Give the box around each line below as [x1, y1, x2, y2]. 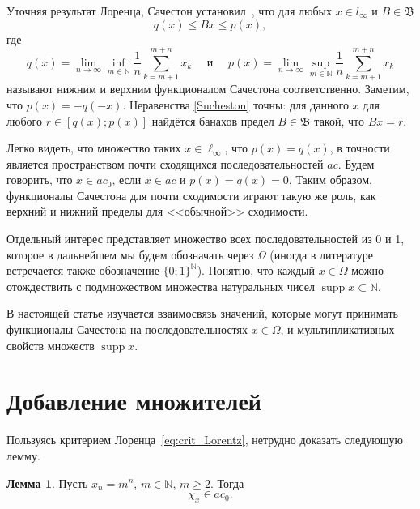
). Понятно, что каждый [197, 262, 315, 279]
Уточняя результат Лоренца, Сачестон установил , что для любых [6, 2, 333, 19]
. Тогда [210, 474, 244, 491]
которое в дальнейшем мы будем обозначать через [6, 246, 254, 263]
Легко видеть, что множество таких [6, 139, 181, 156]
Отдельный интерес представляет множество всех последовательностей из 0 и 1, [6, 230, 405, 247]
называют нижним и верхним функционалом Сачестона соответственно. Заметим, [6, 80, 409, 97]
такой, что [314, 112, 364, 129]
